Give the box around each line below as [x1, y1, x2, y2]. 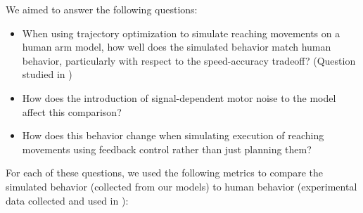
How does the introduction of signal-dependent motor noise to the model [22, 90, 336, 105]
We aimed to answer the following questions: [6, 2, 198, 16]
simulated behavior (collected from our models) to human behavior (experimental [6, 179, 357, 193]
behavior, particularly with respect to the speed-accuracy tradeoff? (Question [22, 53, 356, 67]
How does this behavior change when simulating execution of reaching [22, 128, 324, 143]
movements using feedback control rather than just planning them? [22, 141, 312, 156]
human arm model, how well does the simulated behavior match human [22, 39, 331, 54]
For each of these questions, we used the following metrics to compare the [6, 165, 323, 180]
